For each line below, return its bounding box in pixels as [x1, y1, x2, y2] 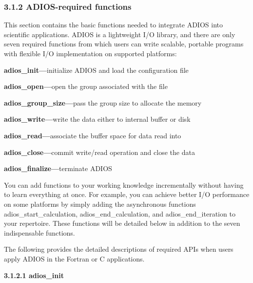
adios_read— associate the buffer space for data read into [4, 130, 181, 140]
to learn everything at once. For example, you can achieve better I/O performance [4, 189, 250, 199]
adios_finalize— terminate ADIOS [4, 163, 112, 174]
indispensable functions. [4, 227, 75, 238]
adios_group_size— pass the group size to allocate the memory [4, 97, 202, 108]
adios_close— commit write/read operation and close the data [4, 147, 195, 157]
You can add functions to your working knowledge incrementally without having [4, 179, 244, 190]
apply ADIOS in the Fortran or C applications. [4, 253, 145, 263]
